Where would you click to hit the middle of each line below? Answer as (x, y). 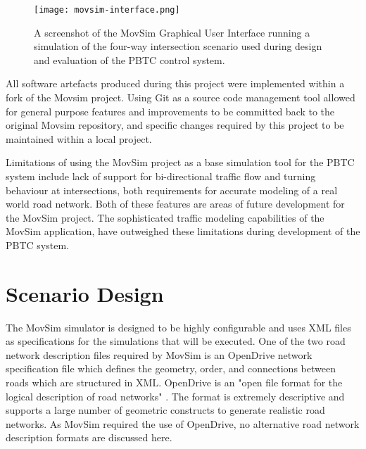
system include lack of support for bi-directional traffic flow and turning (161, 176)
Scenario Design (85, 293)
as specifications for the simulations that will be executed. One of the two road (176, 341)
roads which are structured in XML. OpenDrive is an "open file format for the (174, 382)
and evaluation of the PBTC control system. (130, 59)
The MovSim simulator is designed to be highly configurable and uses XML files (178, 327)
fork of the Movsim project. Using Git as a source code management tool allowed (181, 97)
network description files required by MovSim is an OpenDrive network (159, 354)
